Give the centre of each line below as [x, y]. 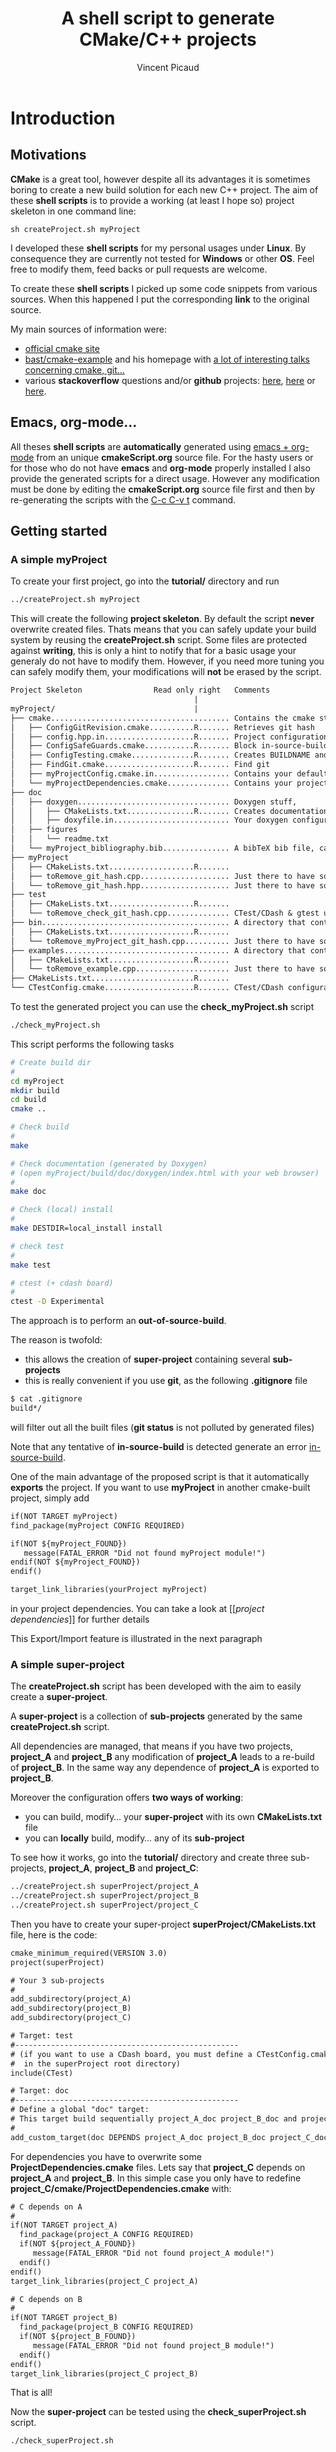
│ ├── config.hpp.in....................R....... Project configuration [169, 737]
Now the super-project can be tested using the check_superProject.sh [158, 2412]
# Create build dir [51, 1062]
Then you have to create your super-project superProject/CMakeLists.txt [163, 1924]
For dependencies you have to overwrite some [106, 2156]
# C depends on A [46, 2207]
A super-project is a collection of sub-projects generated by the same [156, 1716]
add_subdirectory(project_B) [71, 2008]
